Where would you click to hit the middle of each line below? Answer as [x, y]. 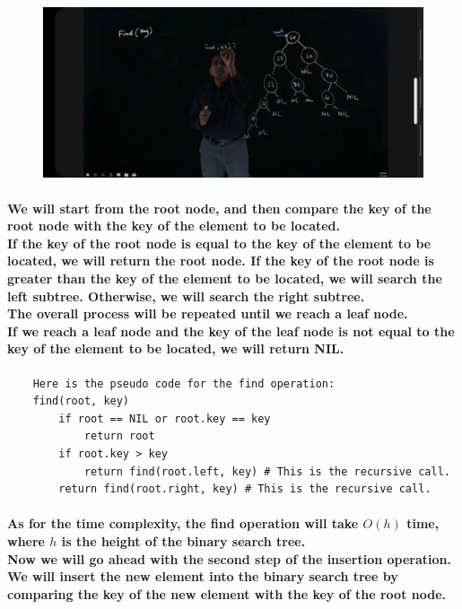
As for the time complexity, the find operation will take [183, 523]
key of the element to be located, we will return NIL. [176, 348]
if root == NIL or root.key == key [165, 418]
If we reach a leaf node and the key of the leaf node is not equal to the [231, 331]
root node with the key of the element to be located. [174, 226]
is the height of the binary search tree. [183, 540]
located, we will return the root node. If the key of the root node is [221, 261]
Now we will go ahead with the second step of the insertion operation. [229, 558]
